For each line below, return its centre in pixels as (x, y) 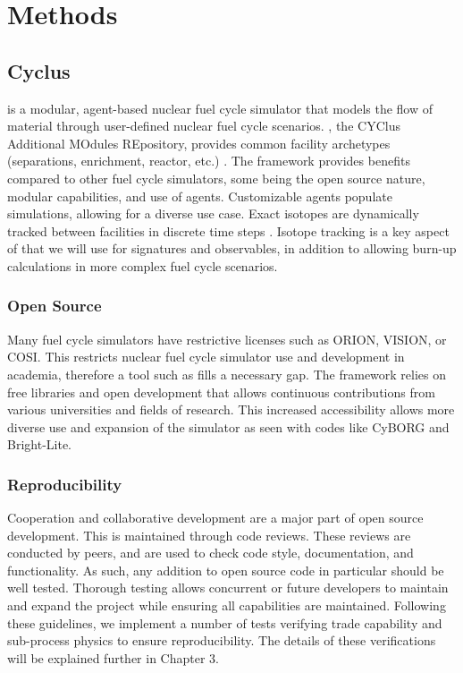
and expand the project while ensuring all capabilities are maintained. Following (227, 605)
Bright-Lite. (39, 444)
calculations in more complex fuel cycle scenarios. (143, 265)
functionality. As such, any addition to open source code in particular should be (226, 570)
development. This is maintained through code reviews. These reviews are (209, 535)
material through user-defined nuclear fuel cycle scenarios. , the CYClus (204, 126)
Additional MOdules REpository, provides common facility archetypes (199, 143)
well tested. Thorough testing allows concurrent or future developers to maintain (228, 588)
